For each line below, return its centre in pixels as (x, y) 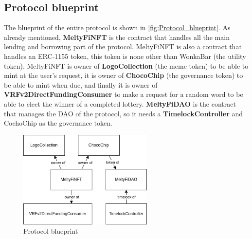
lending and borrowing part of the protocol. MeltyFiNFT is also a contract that (123, 46)
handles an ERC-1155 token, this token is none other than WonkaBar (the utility (125, 56)
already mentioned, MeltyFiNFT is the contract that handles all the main (117, 37)
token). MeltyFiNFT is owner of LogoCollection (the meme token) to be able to (126, 65)
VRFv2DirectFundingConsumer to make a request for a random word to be (124, 94)
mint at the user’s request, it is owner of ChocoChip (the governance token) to (124, 75)
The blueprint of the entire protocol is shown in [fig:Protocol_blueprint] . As (117, 28)
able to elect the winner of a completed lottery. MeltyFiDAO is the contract (120, 103)
